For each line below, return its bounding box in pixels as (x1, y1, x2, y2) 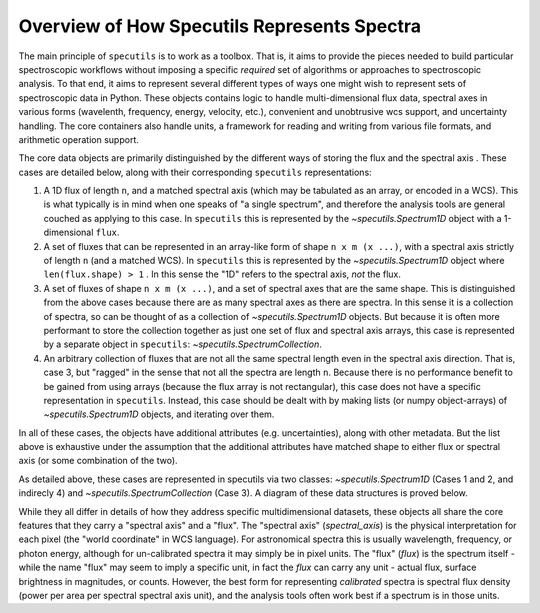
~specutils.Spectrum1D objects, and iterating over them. (43, 408, 275, 420)
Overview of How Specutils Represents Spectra (18, 15, 422, 37)
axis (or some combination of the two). (18, 455, 179, 467)
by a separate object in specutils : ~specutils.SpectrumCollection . (43, 338, 322, 350)
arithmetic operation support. (18, 133, 139, 145)
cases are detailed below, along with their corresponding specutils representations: (18, 166, 372, 178)
